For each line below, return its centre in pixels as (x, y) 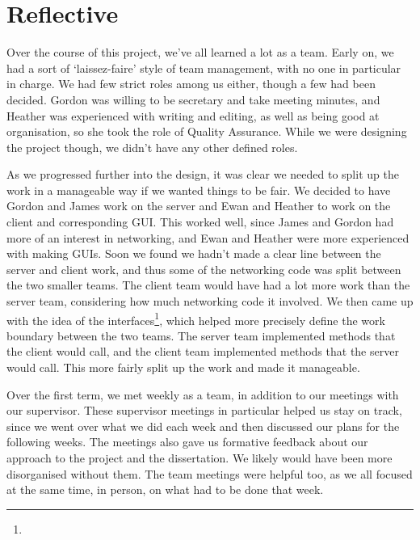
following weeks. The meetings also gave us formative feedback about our (187, 442)
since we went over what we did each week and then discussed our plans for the (203, 426)
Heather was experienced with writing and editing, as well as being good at (193, 115)
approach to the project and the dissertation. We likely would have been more (199, 458)
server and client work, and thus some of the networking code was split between (204, 269)
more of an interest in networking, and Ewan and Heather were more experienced (208, 237)
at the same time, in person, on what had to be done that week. (165, 489)
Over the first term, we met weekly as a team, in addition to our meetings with (203, 394)
